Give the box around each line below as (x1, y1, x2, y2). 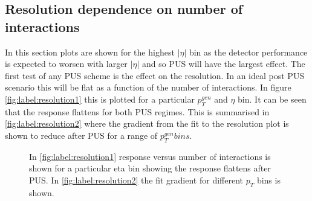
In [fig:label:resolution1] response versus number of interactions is (29, 150, 271, 162)
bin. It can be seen (238, 92, 307, 105)
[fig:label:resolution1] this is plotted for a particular (5, 92, 195, 105)
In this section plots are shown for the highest (5, 45, 175, 58)
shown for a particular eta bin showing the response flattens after (29, 162, 271, 174)
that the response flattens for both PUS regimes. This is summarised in (5, 105, 270, 118)
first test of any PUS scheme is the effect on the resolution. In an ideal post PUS (5, 69, 305, 81)
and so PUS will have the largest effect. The (141, 57, 305, 70)
